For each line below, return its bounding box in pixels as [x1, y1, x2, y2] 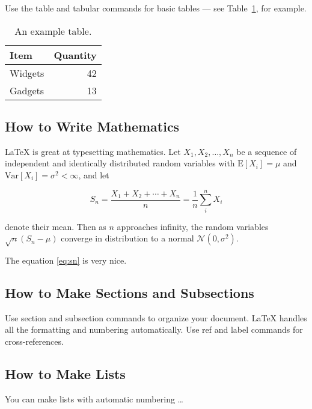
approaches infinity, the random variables [117, 220, 269, 232]
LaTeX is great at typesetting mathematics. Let [5, 145, 181, 157]
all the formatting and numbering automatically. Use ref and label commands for [5, 323, 303, 336]
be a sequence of [236, 145, 297, 157]
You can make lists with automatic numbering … [5, 392, 183, 405]
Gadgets [10, 83, 44, 97]
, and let [78, 168, 109, 181]
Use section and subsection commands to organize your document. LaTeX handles [5, 311, 307, 324]
